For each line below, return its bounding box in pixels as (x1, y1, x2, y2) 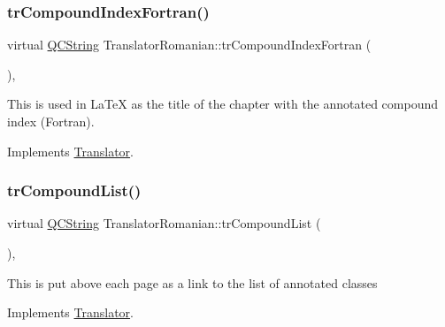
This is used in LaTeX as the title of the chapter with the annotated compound (7, 95, 439, 113)
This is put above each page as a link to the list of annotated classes (7, 273, 378, 292)
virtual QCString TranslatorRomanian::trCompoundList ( (7, 214, 321, 232)
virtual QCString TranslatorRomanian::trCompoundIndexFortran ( (7, 35, 372, 54)
